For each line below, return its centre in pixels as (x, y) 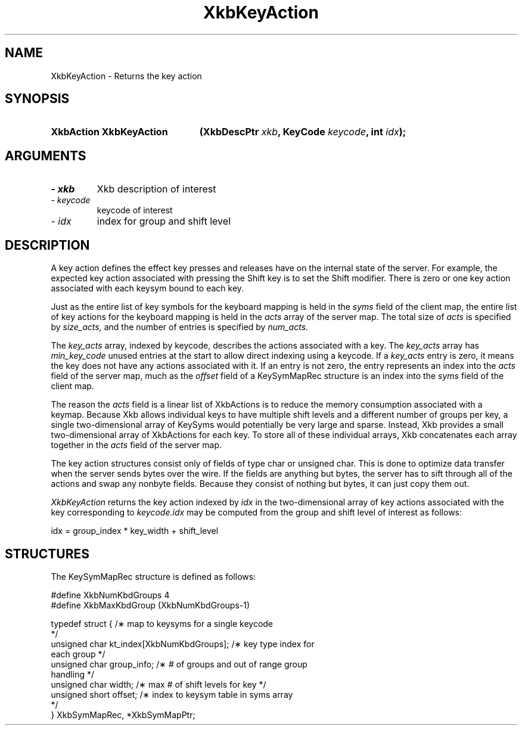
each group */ (78, 654)
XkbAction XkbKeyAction (109, 132)
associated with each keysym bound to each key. (147, 288)
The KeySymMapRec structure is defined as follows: (153, 576)
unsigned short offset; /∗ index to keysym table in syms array (172, 694)
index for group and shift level (164, 221)
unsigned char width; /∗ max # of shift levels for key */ (159, 684)
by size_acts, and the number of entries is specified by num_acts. (180, 327)
